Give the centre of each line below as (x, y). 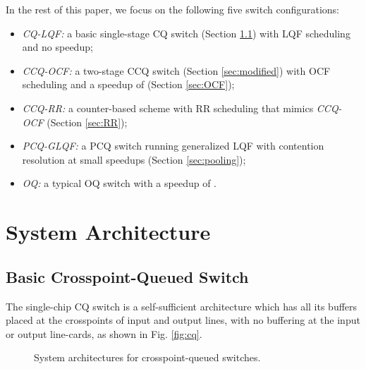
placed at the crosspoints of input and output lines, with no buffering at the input (183, 320)
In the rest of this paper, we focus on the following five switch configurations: (173, 9)
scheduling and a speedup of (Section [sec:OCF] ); (128, 84)
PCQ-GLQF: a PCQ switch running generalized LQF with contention (173, 146)
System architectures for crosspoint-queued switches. (147, 357)
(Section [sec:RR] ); (87, 122)
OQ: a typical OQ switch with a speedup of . (120, 183)
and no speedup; (57, 47)
